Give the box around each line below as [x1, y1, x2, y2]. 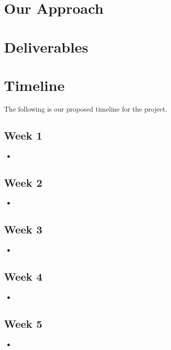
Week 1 [4, 127, 42, 143]
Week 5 [4, 316, 42, 331]
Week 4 [4, 269, 42, 284]
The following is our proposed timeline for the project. [4, 103, 168, 114]
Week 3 [4, 222, 42, 237]
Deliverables [4, 36, 88, 57]
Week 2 [4, 175, 42, 190]
